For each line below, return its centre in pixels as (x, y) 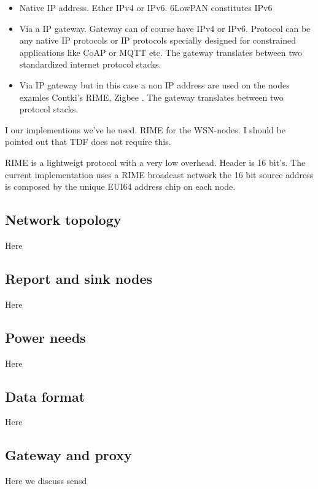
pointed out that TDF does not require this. (88, 142)
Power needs (45, 337)
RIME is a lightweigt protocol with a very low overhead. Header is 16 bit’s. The (155, 162)
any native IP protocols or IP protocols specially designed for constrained (157, 40)
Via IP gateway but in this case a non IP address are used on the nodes (154, 84)
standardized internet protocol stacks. (90, 64)
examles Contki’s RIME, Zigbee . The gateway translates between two (151, 97)
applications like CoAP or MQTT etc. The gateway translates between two (161, 52)
